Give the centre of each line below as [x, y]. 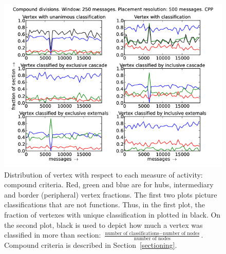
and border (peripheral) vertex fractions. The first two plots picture [111, 194]
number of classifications [132, 233]
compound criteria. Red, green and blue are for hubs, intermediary [109, 184]
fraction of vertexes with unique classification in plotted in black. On [112, 214]
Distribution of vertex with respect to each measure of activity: [103, 174]
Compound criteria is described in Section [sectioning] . [91, 245]
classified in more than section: [53, 235]
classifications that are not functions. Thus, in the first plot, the [105, 204]
